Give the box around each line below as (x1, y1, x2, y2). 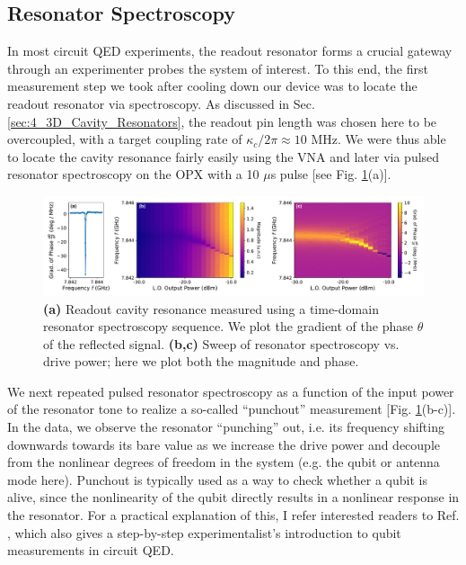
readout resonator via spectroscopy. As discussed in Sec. (7, 94, 315, 112)
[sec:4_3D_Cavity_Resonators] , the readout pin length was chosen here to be (7, 112, 437, 130)
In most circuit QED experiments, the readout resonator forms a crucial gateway (7, 41, 453, 60)
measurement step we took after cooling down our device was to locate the (7, 76, 418, 95)
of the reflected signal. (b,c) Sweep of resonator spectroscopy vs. (43, 334, 400, 353)
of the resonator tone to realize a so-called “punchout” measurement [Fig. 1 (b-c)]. (7, 399, 456, 418)
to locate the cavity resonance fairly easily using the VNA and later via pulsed (7, 147, 440, 166)
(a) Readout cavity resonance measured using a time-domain (43, 299, 379, 318)
